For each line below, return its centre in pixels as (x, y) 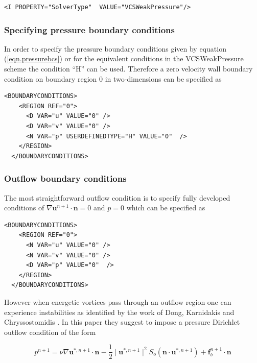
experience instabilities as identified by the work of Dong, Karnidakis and (119, 312)
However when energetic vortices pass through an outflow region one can (118, 301)
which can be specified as (166, 208)
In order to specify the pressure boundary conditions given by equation (115, 48)
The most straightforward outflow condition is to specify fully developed (117, 197)
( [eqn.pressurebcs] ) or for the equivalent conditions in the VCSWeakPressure (124, 58)
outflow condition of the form (50, 332)
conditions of (24, 208)
